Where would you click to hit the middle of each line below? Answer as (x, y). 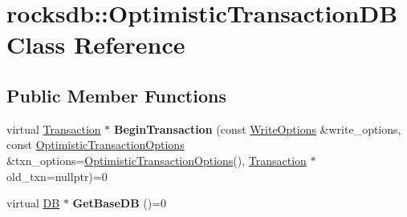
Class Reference (96, 44)
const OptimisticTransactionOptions (96, 145)
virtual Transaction (54, 129)
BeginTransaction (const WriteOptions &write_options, (257, 129)
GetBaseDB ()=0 (120, 203)
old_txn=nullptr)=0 (57, 176)
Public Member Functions (116, 95)
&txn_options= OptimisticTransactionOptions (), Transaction (157, 160)
